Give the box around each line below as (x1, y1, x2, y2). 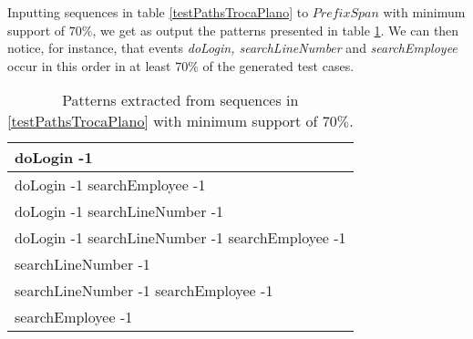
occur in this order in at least (7, 56, 171, 75)
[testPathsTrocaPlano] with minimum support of (7, 110, 318, 132)
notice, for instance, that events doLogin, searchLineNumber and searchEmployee (7, 38, 458, 57)
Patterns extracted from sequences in (62, 89, 299, 111)
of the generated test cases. (202, 56, 355, 75)
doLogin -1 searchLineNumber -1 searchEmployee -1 (15, 227, 346, 249)
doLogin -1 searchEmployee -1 (15, 174, 206, 196)
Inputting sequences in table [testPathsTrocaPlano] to (7, 3, 309, 21)
